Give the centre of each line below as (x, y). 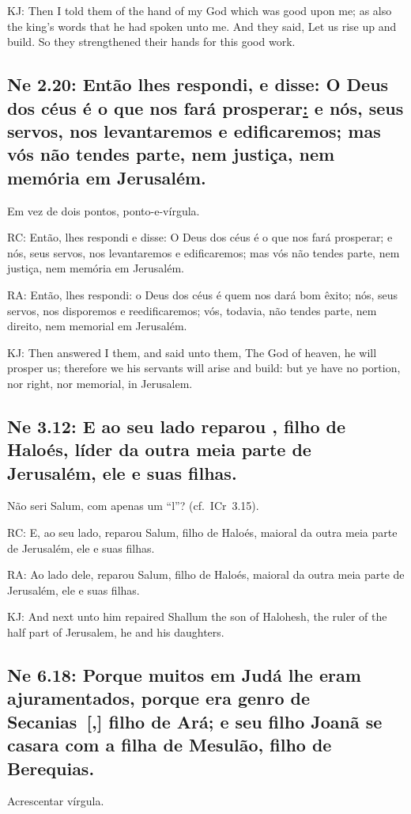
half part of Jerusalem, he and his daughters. (116, 632)
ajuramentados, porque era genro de (159, 698)
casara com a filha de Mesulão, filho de (170, 745)
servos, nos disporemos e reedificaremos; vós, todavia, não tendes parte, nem (192, 310)
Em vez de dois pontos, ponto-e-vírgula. (104, 210)
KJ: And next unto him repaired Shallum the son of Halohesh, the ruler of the (197, 616)
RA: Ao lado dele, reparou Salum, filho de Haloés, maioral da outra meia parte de (206, 574)
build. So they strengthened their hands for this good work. (151, 42)
